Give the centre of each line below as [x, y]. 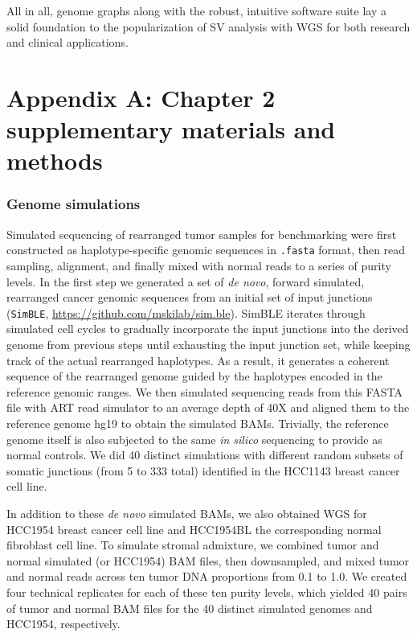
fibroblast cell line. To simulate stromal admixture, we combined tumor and [193, 545]
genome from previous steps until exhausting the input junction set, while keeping [208, 345]
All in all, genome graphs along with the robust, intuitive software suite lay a [196, 10]
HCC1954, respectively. [63, 624]
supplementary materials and [171, 129]
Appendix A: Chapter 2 [141, 97]
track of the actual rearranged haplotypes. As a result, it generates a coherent [198, 360]
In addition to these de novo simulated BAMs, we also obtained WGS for [187, 513]
